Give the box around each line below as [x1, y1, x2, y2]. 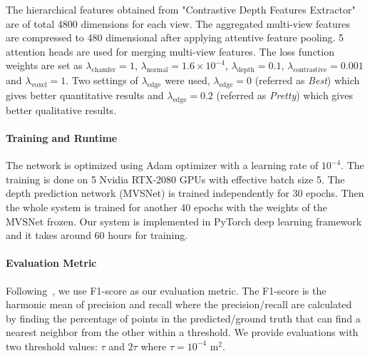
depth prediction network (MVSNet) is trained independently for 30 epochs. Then [6, 185, 364, 200]
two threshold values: [6, 338, 98, 353]
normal [146, 66, 168, 74]
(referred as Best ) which [255, 73, 360, 88]
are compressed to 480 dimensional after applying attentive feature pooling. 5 [6, 30, 344, 45]
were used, [165, 73, 210, 88]
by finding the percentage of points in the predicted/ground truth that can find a [6, 310, 361, 325]
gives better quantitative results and [6, 87, 164, 102]
